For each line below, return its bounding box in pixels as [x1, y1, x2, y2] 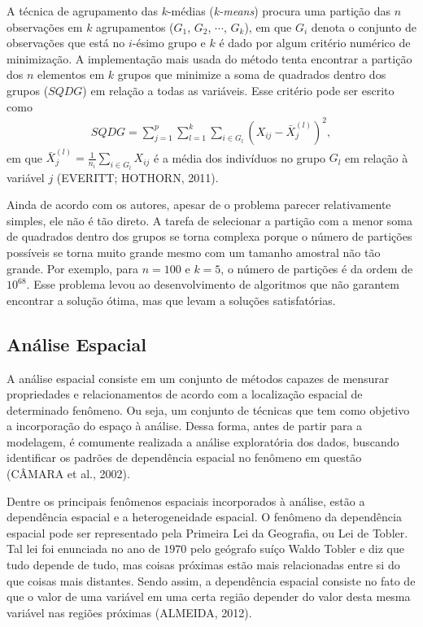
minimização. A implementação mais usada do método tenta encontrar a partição [7, 50, 412, 67]
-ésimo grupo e [132, 34, 206, 51]
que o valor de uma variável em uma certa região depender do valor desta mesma [7, 588, 411, 605]
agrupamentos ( [96, 18, 174, 35]
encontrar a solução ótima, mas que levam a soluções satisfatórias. [7, 291, 336, 308]
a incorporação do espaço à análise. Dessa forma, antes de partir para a [7, 417, 363, 434]
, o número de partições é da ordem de [220, 259, 413, 276]
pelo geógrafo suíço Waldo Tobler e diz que [190, 540, 405, 557]
